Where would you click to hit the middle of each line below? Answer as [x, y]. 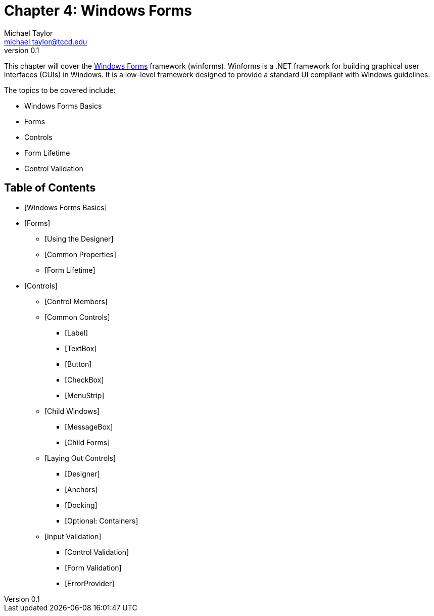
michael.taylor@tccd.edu [46, 41]
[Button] [78, 364]
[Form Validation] [93, 567]
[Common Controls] [77, 317]
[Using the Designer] [79, 239]
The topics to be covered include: [60, 90]
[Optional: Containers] [102, 520]
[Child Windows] [72, 411]
